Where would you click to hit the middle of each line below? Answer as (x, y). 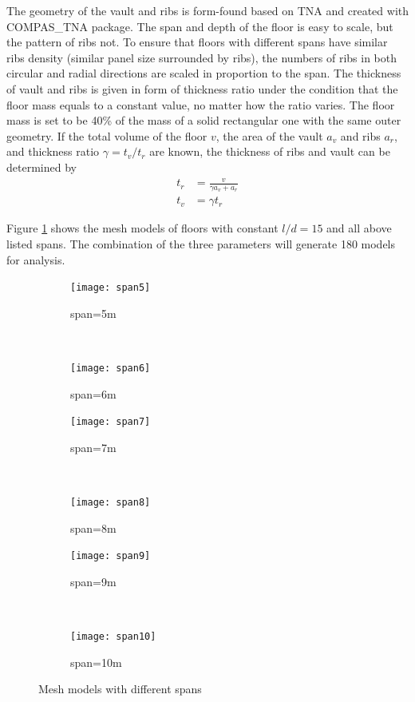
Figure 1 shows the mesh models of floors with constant (142, 228)
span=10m (96, 662)
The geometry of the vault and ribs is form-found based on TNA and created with (207, 10)
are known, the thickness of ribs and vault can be (270, 151)
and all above (359, 228)
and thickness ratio (53, 151)
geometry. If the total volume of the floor (107, 135)
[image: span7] (111, 422)
